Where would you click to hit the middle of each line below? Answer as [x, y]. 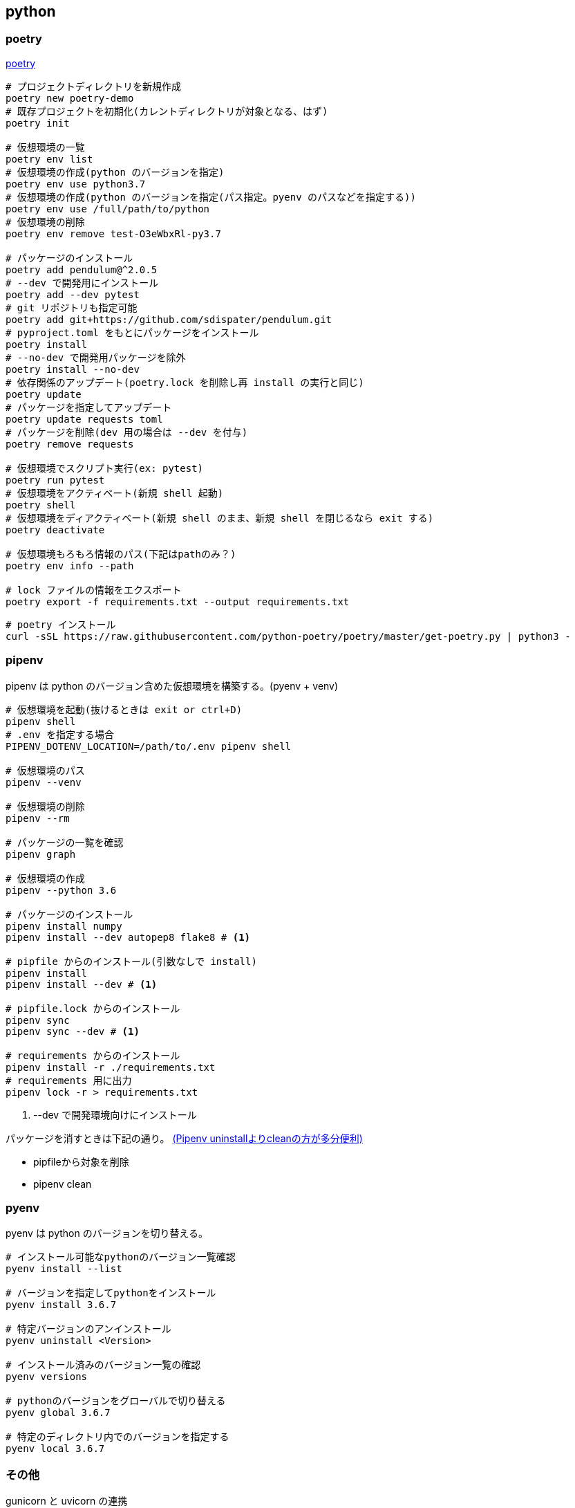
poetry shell [41, 505]
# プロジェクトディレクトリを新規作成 [93, 86]
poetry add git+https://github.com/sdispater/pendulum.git [169, 319]
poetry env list [49, 159]
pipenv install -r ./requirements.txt [111, 1067]
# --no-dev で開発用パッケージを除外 [96, 357]
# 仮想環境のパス [45, 770]
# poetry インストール [61, 624]
